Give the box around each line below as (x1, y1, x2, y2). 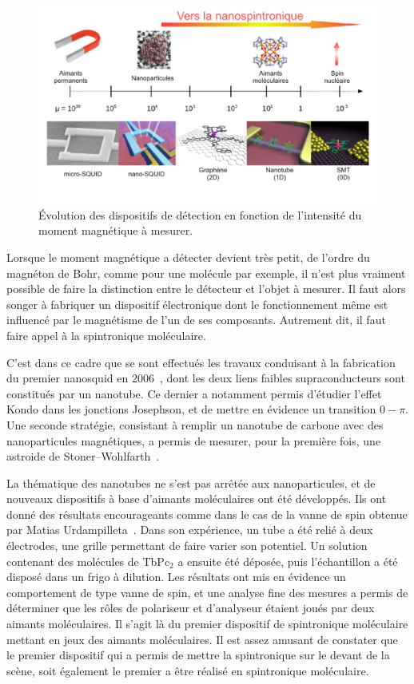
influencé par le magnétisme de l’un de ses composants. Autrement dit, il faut (6, 311, 386, 328)
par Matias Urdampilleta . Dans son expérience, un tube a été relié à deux (6, 521, 373, 538)
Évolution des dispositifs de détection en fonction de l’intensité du (38, 206, 362, 223)
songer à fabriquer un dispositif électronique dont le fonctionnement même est (6, 295, 388, 312)
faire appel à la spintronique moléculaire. (6, 326, 206, 343)
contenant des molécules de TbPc (6, 552, 170, 569)
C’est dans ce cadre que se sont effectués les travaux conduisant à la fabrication (6, 354, 396, 370)
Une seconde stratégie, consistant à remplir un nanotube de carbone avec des (6, 416, 384, 433)
